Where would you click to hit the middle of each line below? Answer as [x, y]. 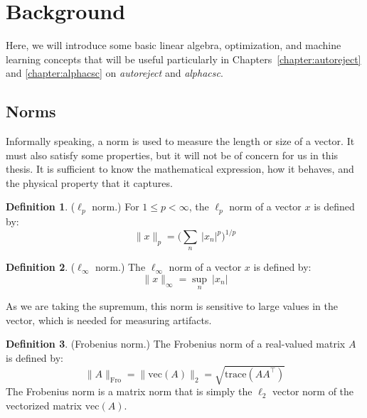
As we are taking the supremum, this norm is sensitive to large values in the [172, 306]
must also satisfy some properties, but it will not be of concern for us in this [172, 155]
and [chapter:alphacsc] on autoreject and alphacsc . [115, 73]
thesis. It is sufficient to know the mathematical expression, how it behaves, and [180, 169]
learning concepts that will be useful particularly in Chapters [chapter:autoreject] [183, 59]
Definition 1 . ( [41, 207]
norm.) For [116, 207]
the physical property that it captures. [89, 182]
